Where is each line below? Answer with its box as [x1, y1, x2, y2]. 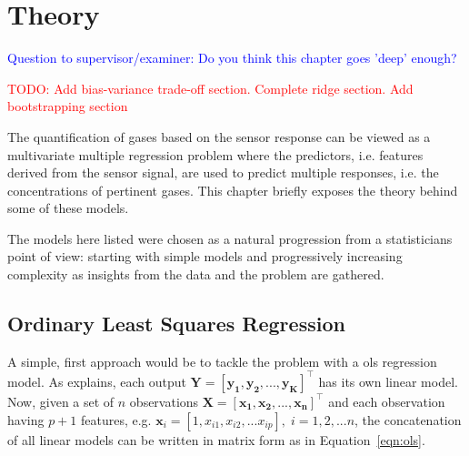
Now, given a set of [7, 391, 115, 410]
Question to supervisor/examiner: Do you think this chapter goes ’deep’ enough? [7, 48, 457, 67]
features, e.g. [80, 410, 152, 429]
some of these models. [7, 198, 129, 218]
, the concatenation [354, 410, 462, 429]
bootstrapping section [7, 96, 128, 116]
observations [129, 391, 199, 410]
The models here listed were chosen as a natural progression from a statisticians [7, 228, 453, 248]
